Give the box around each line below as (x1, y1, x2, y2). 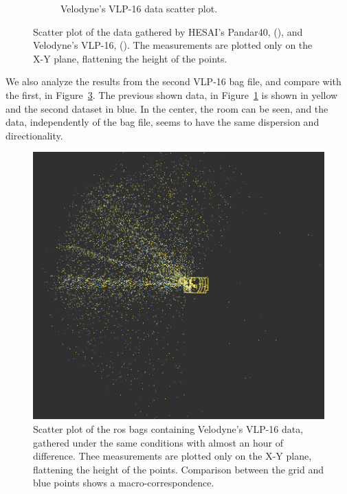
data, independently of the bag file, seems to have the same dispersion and (5, 115, 320, 129)
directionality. (5, 128, 63, 142)
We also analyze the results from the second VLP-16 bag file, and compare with (5, 74, 342, 89)
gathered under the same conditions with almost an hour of (33, 435, 283, 449)
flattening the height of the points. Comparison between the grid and (33, 462, 324, 476)
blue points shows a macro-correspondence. (33, 475, 214, 490)
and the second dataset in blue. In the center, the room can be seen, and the (5, 101, 328, 115)
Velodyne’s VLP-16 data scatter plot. (60, 1, 218, 15)
